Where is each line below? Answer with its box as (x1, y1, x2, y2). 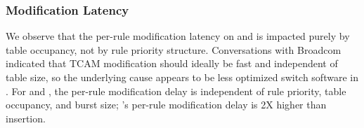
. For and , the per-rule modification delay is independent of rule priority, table (6, 83, 346, 98)
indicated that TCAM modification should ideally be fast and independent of (6, 56, 338, 71)
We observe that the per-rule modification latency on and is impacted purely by (6, 29, 350, 43)
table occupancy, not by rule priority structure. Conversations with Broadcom (6, 42, 342, 57)
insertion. (6, 111, 46, 125)
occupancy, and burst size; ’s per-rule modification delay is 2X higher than (6, 97, 327, 112)
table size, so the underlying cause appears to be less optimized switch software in (6, 70, 358, 84)
